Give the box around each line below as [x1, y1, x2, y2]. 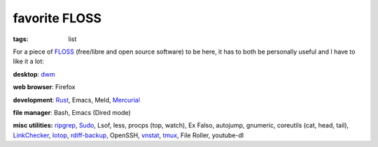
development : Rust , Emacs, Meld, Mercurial [13, 95, 140, 104]
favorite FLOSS [13, 10, 101, 26]
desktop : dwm [13, 70, 55, 78]
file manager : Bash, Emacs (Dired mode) [13, 108, 131, 116]
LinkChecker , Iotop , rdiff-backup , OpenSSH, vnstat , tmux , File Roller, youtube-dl [13, 131, 244, 139]
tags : [13, 35, 29, 43]
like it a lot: [13, 57, 45, 65]
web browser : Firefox [13, 83, 76, 91]
